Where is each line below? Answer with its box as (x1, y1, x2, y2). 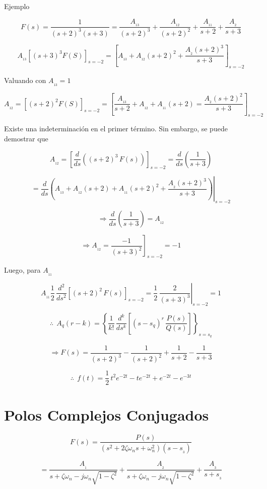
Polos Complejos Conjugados (4, 404, 209, 425)
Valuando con (4, 75, 46, 86)
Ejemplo (4, 1, 30, 11)
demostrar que (4, 133, 48, 144)
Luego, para (4, 265, 41, 275)
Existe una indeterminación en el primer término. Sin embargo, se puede (4, 123, 228, 134)
